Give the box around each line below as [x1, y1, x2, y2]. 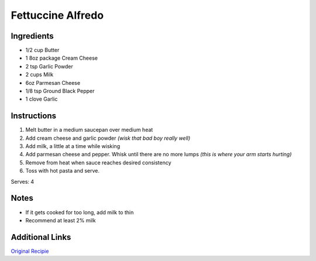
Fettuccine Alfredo [11, 9, 104, 22]
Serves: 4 [11, 178, 35, 185]
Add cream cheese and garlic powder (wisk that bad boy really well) [25, 135, 191, 142]
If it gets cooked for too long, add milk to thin [25, 208, 134, 216]
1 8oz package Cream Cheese [25, 54, 98, 61]
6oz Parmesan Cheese [25, 79, 81, 86]
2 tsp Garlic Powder [25, 63, 73, 70]
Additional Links [11, 232, 71, 242]
